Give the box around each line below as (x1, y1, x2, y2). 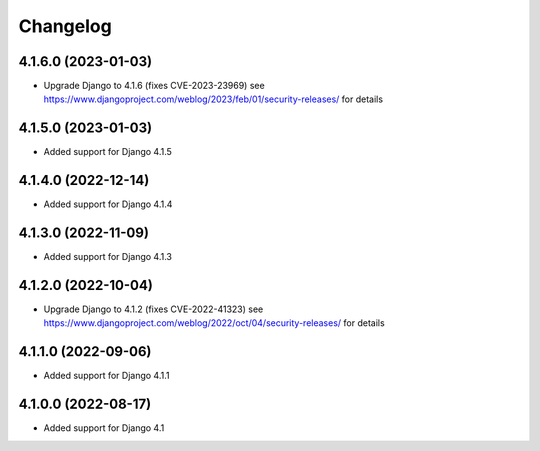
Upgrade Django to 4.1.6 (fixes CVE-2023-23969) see (43, 80, 265, 92)
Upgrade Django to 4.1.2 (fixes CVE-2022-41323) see (43, 303, 264, 315)
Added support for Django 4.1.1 (43, 370, 170, 382)
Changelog (18, 15, 112, 37)
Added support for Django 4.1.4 (43, 198, 173, 210)
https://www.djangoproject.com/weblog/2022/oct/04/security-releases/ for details (43, 317, 385, 329)
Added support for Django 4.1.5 (43, 146, 172, 158)
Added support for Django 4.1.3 (43, 251, 173, 263)
